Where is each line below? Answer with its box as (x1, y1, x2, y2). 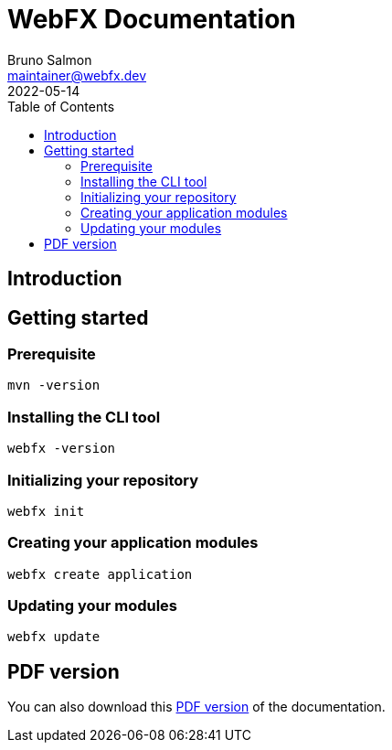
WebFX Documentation (7, 4, 296, 35)
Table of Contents (7, 98, 115, 114)
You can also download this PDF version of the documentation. (7, 699, 386, 715)
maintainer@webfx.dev (7, 67, 147, 83)
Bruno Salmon (7, 51, 92, 68)
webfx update (7, 629, 101, 645)
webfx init (7, 503, 85, 519)
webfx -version (7, 441, 116, 456)
